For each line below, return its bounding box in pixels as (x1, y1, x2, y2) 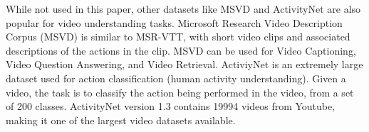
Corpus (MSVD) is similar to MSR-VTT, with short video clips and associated (6, 29, 350, 44)
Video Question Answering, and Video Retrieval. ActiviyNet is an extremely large (6, 57, 363, 72)
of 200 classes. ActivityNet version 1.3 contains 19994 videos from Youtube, (6, 99, 336, 114)
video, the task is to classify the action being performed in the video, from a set (6, 84, 354, 99)
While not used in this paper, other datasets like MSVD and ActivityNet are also (6, 1, 361, 16)
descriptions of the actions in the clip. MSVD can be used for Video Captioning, (6, 43, 356, 57)
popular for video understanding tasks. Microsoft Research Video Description (6, 15, 343, 30)
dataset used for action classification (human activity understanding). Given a (6, 70, 346, 85)
